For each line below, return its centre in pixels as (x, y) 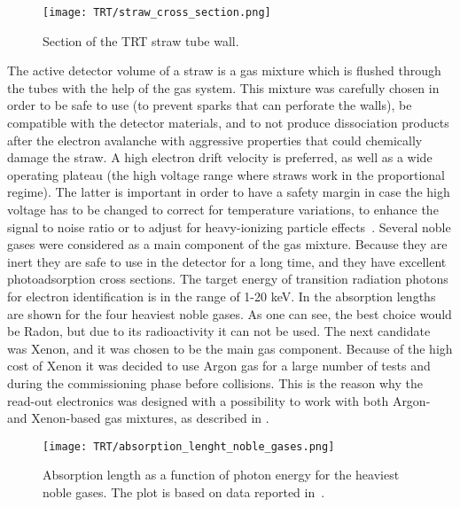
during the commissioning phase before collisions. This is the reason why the (215, 382)
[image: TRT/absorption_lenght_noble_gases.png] (189, 446)
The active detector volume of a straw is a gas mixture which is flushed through (224, 70)
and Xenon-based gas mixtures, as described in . (138, 418)
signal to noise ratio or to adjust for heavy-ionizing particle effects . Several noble (229, 226)
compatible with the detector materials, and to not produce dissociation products (228, 123)
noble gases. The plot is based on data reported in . (184, 491)
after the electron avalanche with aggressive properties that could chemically (215, 140)
